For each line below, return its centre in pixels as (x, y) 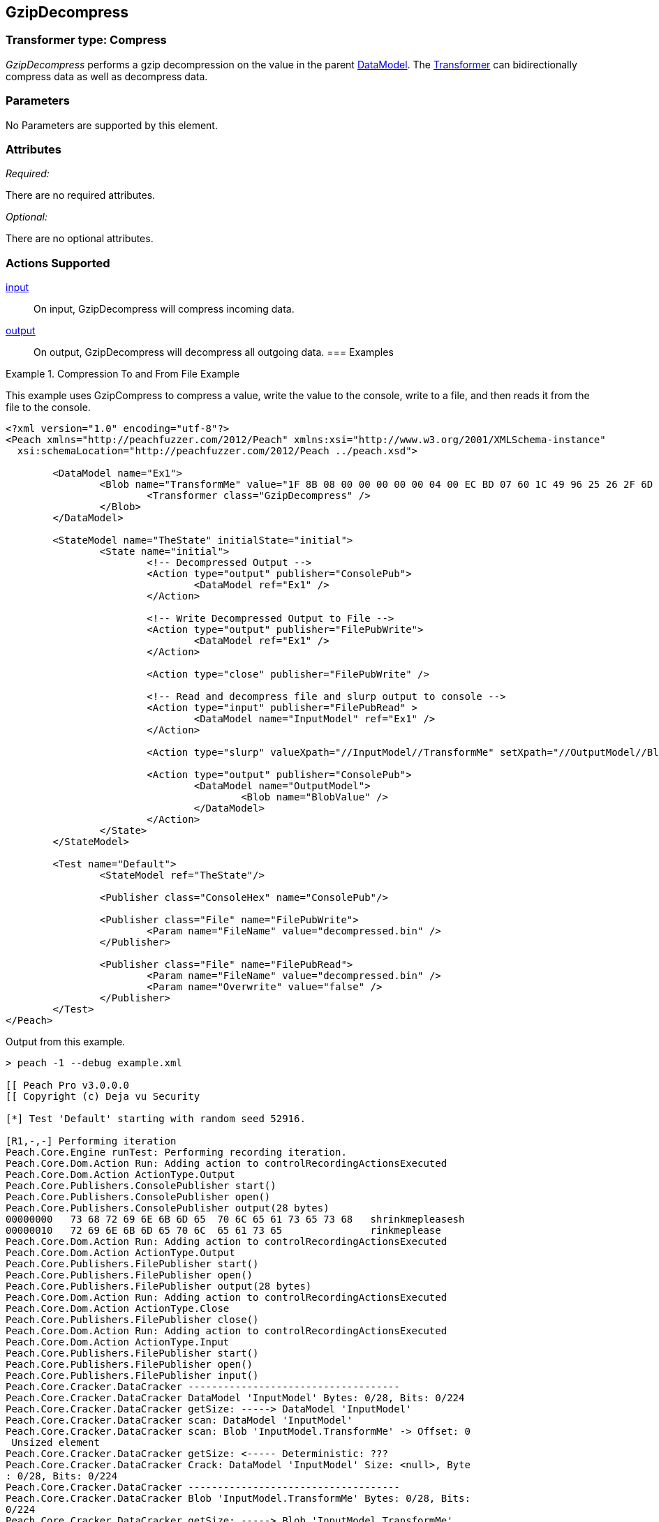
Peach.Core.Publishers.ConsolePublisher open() (138, 1197)
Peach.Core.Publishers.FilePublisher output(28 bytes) (159, 1286)
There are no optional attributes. (80, 239)
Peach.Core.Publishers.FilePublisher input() (132, 1376)
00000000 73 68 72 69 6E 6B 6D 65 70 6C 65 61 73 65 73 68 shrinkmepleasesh (235, 1219)
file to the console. (48, 408)
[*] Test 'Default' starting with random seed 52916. (156, 1119)
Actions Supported (58, 263)
